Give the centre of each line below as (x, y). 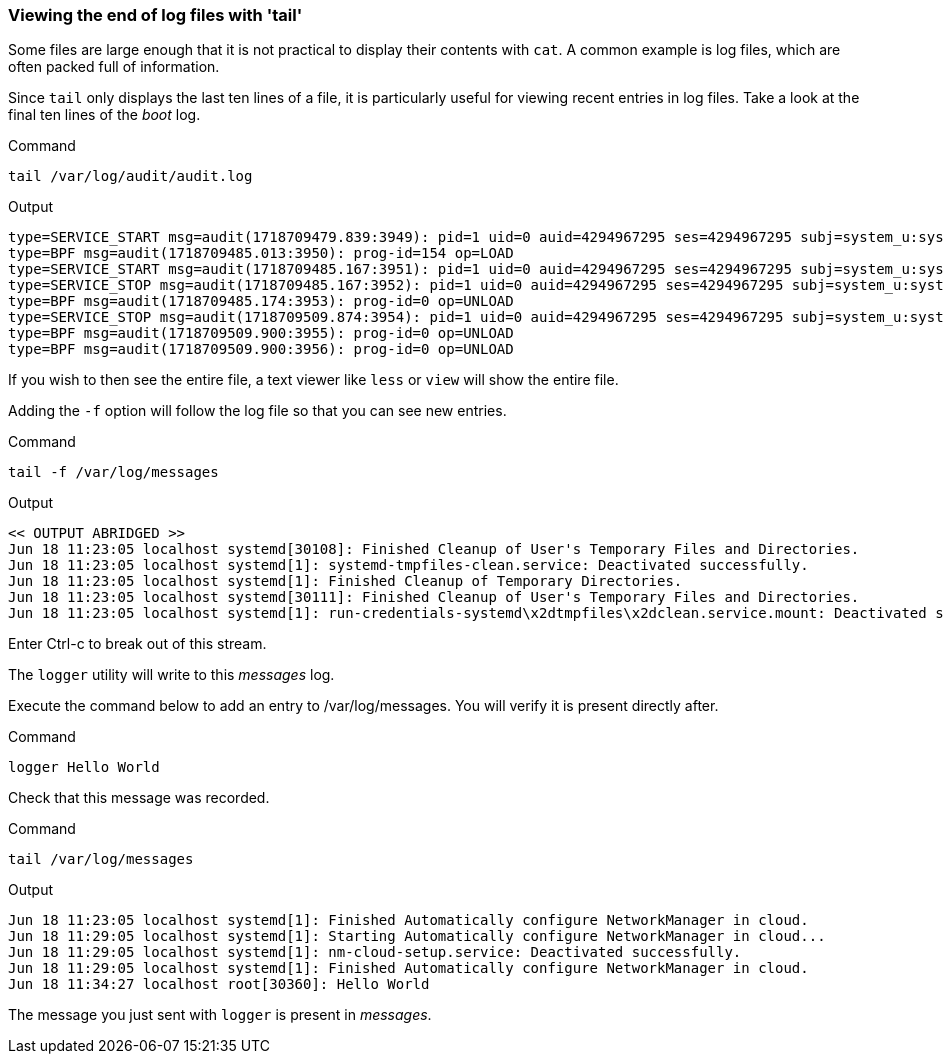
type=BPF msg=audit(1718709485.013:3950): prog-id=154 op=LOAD (261, 253)
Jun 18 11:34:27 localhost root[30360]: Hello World (219, 984)
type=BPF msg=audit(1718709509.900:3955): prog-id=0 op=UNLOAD (261, 333)
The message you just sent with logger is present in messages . (220, 1015)
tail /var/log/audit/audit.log (130, 176)
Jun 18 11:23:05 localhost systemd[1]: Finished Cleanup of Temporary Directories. (345, 581)
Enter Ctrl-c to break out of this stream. (137, 644)
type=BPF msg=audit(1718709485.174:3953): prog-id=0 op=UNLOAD (261, 301)
